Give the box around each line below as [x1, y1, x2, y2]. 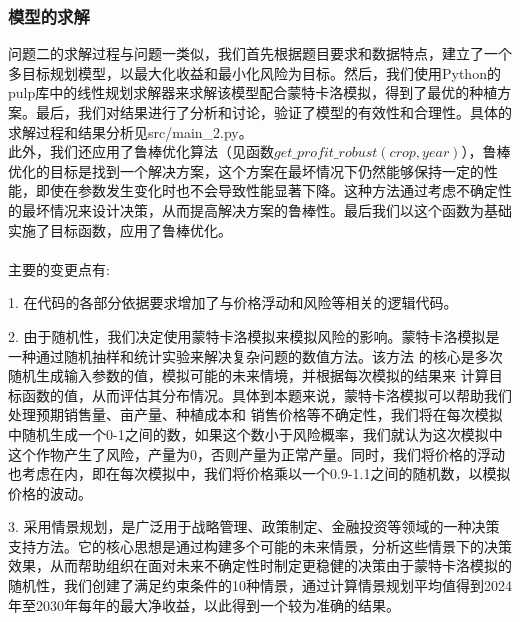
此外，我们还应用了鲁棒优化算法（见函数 [8, 141, 274, 162]
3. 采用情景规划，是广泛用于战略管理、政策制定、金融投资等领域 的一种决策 [8, 516, 500, 537]
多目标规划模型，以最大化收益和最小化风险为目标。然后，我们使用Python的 [8, 62, 501, 83]
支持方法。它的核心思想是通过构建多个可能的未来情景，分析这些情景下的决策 [8, 535, 512, 556]
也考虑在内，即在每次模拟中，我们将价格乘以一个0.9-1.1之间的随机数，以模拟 [8, 463, 511, 484]
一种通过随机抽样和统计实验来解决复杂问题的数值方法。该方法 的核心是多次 [8, 345, 503, 366]
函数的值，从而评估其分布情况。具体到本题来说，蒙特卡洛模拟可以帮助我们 [21, 384, 512, 405]
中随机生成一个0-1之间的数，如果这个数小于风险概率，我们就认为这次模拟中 [8, 423, 503, 444]
